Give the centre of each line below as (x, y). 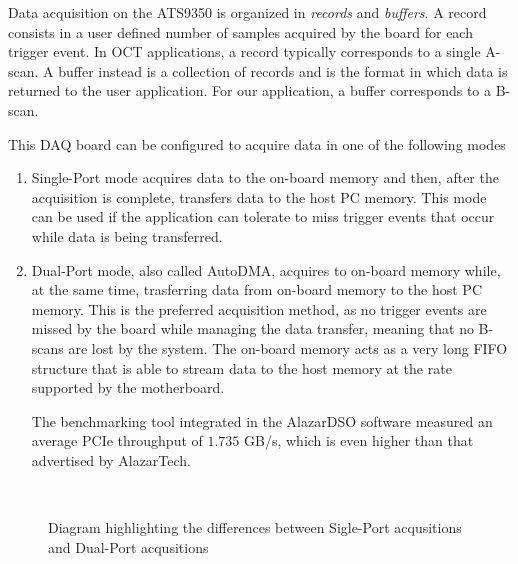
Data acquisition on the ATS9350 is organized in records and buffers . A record (247, 12)
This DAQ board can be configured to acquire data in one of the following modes (257, 143)
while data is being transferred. (127, 235)
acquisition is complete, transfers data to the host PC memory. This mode (259, 196)
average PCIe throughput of (117, 440)
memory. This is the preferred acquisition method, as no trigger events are (259, 308)
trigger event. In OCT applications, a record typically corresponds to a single (244, 51)
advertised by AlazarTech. (111, 459)
